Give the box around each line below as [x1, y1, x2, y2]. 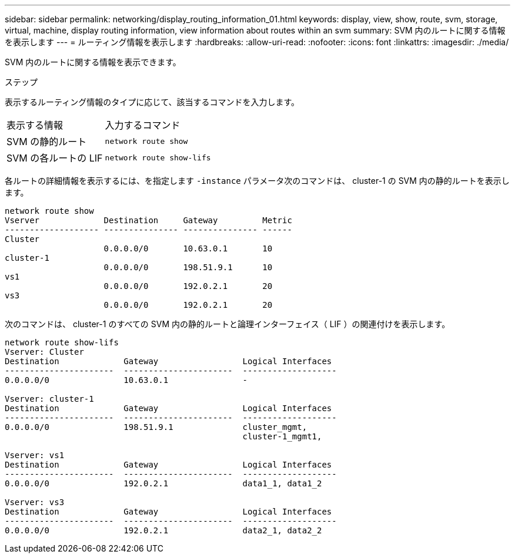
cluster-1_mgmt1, [242, 432, 322, 441]
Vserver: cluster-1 [5, 394, 94, 404]
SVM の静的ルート [6, 136, 87, 147]
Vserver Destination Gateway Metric [5, 216, 292, 225]
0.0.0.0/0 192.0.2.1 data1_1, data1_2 [5, 479, 322, 488]
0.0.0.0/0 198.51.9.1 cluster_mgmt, [5, 422, 307, 432]
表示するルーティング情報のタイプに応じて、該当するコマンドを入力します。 [5, 97, 300, 107]
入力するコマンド [105, 119, 180, 131]
